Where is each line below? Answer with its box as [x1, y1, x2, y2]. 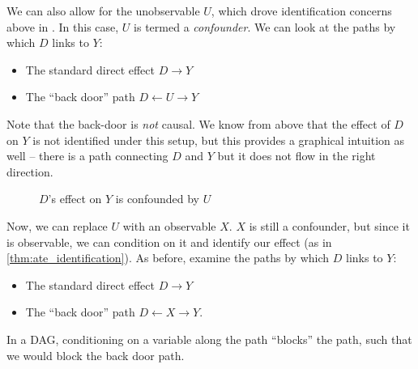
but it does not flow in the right [217, 147, 376, 164]
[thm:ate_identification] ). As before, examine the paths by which [6, 249, 330, 266]
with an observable [122, 217, 216, 234]
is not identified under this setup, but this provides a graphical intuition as [32, 131, 405, 148]
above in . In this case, [6, 18, 119, 35]
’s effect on [48, 190, 102, 207]
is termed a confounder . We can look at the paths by [134, 18, 396, 35]
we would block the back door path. [6, 346, 185, 363]
